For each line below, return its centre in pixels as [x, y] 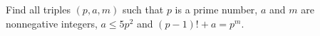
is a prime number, [216, 9]
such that [143, 9]
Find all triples [38, 9]
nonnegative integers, [52, 23]
